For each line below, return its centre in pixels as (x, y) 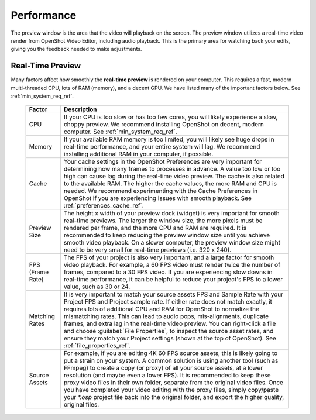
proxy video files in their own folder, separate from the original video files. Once (174, 383)
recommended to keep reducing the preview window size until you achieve (167, 235)
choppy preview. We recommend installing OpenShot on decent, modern (164, 125)
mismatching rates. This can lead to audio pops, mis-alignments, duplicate (166, 316)
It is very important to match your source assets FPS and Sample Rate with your (174, 294)
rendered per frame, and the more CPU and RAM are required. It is (155, 228)
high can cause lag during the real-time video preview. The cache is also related (174, 177)
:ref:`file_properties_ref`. (97, 346)
